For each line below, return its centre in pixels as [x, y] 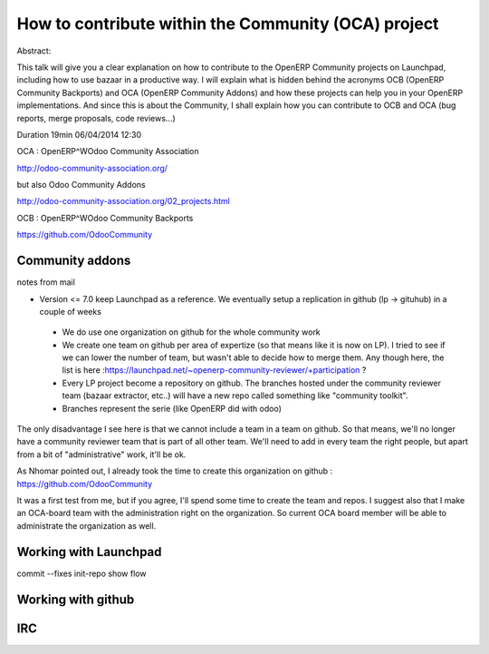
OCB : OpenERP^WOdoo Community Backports [105, 218]
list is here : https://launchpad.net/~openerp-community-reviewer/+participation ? [214, 370]
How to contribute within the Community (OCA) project [228, 24]
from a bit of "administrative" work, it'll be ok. [101, 454]
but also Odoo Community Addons [81, 185]
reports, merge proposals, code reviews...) [96, 118]
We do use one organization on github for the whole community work [191, 332]
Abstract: [34, 51]
